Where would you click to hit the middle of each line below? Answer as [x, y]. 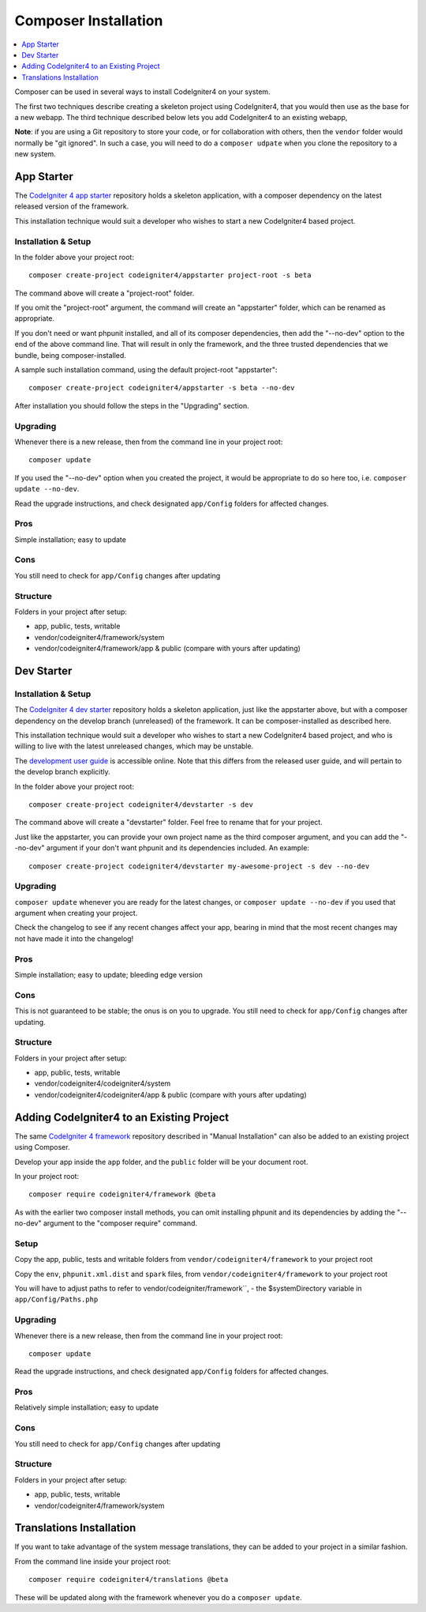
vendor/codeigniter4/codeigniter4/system [103, 1083]
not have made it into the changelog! [74, 938]
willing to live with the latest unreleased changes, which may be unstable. [134, 746]
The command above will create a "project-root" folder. [105, 293]
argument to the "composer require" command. [120, 1223]
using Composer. [42, 1147]
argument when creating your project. [76, 913]
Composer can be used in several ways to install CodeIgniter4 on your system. [143, 92]
